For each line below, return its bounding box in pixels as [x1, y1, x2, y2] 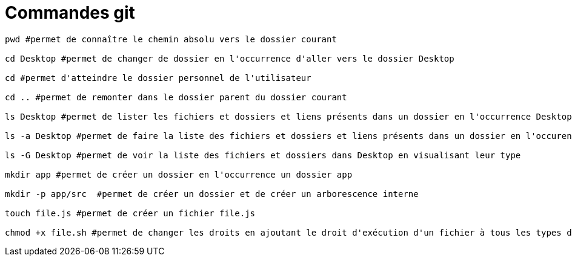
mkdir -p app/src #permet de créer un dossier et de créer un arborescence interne [5, 188, 419, 199]
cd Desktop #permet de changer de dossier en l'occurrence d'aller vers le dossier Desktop [5, 53, 454, 63]
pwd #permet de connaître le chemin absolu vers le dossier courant [5, 34, 337, 44]
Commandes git [5, 2, 135, 23]
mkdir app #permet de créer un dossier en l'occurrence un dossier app [5, 169, 353, 179]
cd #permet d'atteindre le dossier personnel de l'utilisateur [5, 72, 311, 83]
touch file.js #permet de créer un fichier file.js [5, 208, 256, 218]
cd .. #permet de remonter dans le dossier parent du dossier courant [5, 92, 347, 102]
